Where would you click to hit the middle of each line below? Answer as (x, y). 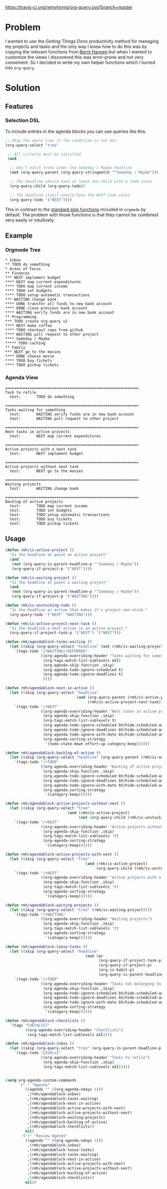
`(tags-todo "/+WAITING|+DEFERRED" (51, 651)
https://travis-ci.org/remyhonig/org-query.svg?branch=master (69, 7)
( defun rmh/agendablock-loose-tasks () (46, 947)
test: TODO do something (42, 396)
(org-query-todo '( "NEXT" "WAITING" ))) (51, 614)
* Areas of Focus (23, 269)
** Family (15, 348)
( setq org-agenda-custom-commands (41, 1080)
